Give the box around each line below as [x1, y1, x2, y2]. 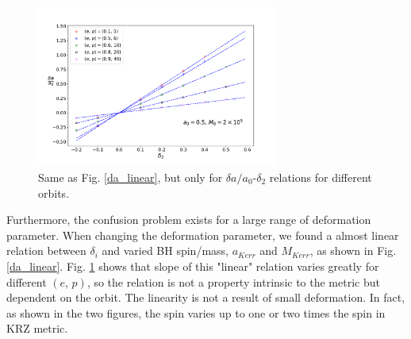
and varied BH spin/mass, [102, 242, 229, 259]
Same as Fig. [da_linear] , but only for [38, 168, 223, 185]
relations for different [269, 168, 372, 185]
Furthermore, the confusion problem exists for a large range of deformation [6, 211, 371, 228]
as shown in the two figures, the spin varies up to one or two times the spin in [6, 304, 386, 321]
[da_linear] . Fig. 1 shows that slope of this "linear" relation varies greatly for [6, 257, 379, 274]
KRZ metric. [6, 320, 68, 337]
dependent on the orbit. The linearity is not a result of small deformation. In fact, [6, 289, 405, 306]
